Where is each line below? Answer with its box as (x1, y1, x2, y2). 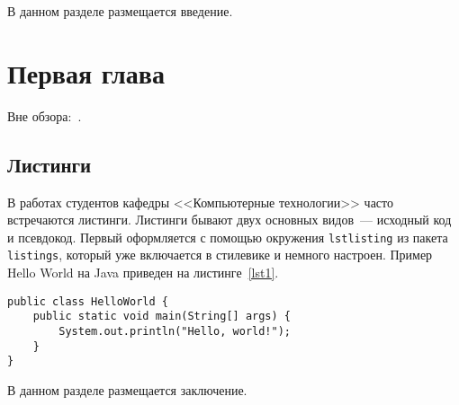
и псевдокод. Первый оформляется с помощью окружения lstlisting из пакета (7, 227, 448, 246)
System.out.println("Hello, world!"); (58, 324, 291, 338)
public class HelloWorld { (7, 295, 168, 308)
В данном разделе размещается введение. (7, 2, 233, 20)
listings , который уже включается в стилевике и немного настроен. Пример (7, 245, 433, 264)
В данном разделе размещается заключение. (7, 380, 247, 399)
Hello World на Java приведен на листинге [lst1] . (7, 263, 279, 282)
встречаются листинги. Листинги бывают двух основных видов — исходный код (7, 210, 452, 229)
